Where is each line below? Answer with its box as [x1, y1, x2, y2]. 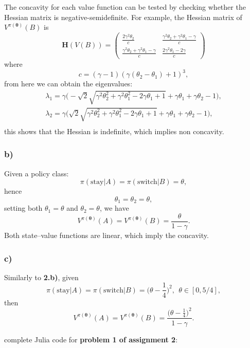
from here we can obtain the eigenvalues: [4, 78, 133, 89]
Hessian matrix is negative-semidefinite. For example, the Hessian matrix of [4, 11, 242, 22]
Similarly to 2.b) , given [4, 271, 79, 282]
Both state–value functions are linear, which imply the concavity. [4, 230, 209, 241]
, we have [99, 203, 129, 213]
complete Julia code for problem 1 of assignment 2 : [4, 334, 178, 344]
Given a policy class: [4, 168, 69, 178]
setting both [4, 203, 43, 213]
